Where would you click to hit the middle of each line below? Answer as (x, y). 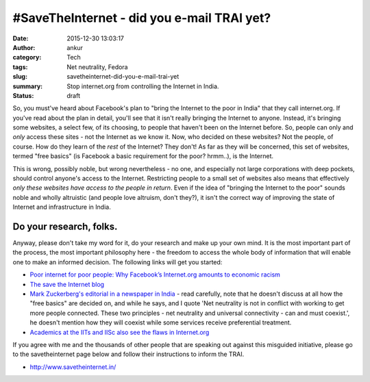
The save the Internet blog (67, 284)
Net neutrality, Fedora (97, 67)
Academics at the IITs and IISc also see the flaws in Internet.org (120, 332)
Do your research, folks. (65, 227)
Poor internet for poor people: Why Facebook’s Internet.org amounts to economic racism (155, 275)
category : (27, 58)
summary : (28, 86)
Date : (21, 38)
